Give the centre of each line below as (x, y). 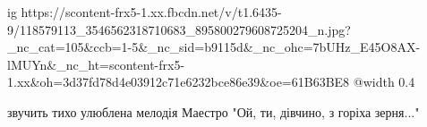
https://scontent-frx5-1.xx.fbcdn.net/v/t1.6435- (151, 12)
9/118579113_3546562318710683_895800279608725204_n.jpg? (179, 29)
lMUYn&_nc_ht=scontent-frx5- (96, 64)
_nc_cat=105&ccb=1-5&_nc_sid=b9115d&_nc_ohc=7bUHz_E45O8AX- (214, 47)
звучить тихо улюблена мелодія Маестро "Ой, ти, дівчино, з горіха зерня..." (213, 111)
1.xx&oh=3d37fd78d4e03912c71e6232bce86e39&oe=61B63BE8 (179, 82)
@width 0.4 (384, 82)
